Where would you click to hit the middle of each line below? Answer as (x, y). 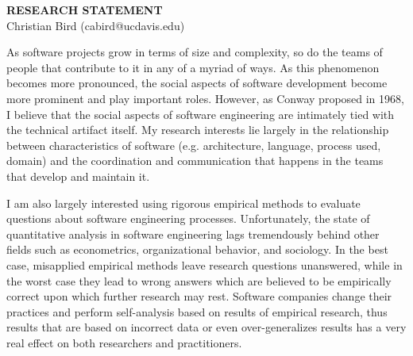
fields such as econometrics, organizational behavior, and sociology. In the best (197, 249)
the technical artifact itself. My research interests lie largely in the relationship (198, 130)
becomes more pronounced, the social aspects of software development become (197, 83)
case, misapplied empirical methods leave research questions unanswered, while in (205, 264)
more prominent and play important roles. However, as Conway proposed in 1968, (205, 98)
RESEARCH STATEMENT (85, 10)
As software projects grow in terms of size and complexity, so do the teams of (195, 52)
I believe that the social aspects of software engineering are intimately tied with (201, 114)
